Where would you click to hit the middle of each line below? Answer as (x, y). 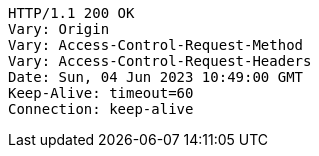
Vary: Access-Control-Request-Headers (160, 61)
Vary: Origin (59, 29)
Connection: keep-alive (101, 109)
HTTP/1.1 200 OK (71, 13)
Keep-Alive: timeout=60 (101, 93)
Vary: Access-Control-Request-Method (156, 45)
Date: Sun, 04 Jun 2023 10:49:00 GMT (156, 77)
